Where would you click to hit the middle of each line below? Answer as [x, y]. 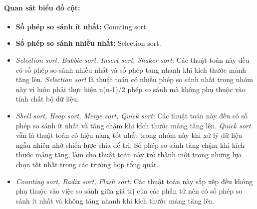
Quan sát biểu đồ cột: [42, 7]
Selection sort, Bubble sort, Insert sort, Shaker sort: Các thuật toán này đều [132, 59]
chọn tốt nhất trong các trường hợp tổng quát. [87, 164]
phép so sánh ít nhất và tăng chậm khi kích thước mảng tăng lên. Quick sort [133, 125]
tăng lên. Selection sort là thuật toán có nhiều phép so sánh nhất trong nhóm [134, 79]
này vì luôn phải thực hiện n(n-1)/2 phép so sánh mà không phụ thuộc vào [130, 89]
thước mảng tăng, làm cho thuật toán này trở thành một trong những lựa [129, 155]
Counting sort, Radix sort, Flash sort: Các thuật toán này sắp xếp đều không [134, 181]
